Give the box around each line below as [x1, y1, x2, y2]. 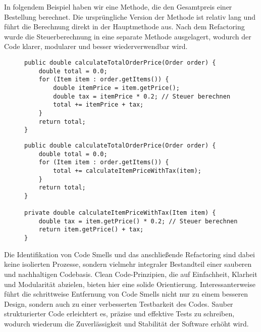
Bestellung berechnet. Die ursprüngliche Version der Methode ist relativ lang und [4, 11, 255, 22]
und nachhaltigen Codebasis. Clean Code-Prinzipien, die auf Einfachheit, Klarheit [4, 268, 257, 279]
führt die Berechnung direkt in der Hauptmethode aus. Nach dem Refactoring [4, 21, 245, 32]
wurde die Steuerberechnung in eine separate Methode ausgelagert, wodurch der [4, 31, 251, 41]
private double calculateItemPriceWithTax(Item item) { [24, 209, 216, 217]
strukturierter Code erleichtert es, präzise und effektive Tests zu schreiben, [4, 308, 235, 319]
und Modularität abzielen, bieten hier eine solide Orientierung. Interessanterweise [4, 278, 255, 289]
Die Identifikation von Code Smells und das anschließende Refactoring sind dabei [4, 249, 255, 259]
